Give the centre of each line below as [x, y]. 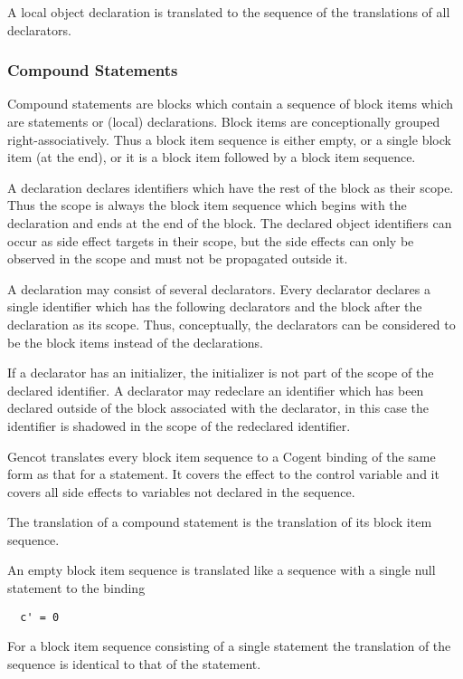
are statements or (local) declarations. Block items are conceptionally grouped [224, 121]
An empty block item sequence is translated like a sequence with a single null [222, 570]
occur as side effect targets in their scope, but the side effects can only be [211, 240]
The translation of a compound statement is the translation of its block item [220, 522]
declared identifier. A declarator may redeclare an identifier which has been [216, 390]
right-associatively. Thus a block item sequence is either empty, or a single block [229, 139]
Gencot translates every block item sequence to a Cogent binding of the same [222, 456]
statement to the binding [76, 588]
